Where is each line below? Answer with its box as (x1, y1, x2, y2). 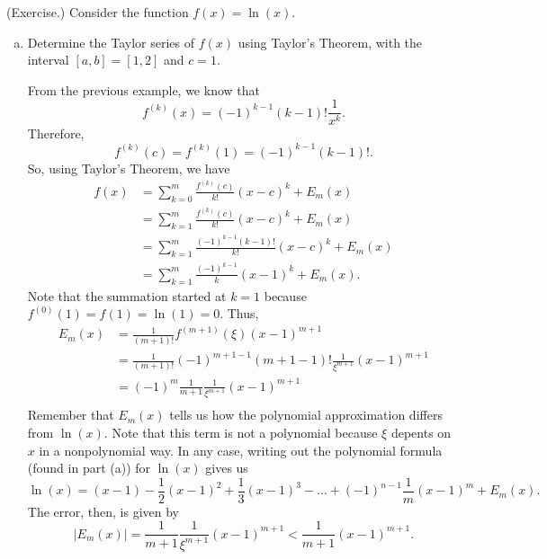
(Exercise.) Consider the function (6, 3, 189, 21)
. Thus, (220, 304, 259, 323)
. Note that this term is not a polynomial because (103, 423, 378, 442)
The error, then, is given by (27, 501, 179, 520)
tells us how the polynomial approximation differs (169, 405, 443, 424)
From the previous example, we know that (27, 80, 260, 99)
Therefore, (27, 124, 85, 143)
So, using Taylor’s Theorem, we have (27, 158, 230, 177)
